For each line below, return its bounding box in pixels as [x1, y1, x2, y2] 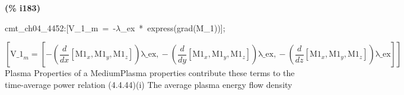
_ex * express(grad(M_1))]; [120, 21, 225, 34]
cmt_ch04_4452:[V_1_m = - [5, 21, 116, 34]
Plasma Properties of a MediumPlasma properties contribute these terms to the [5, 67, 295, 79]
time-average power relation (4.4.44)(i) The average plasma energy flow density [5, 78, 292, 90]
